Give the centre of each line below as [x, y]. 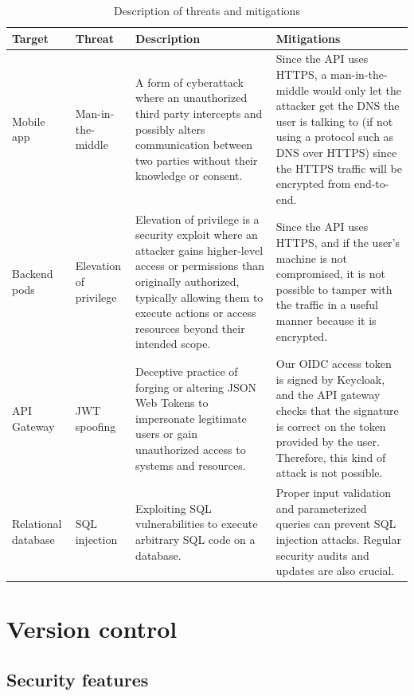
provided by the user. [328, 442]
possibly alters [170, 129]
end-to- [371, 184]
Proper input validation [334, 493]
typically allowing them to [199, 297]
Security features [78, 680]
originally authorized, [187, 281]
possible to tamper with [334, 289]
